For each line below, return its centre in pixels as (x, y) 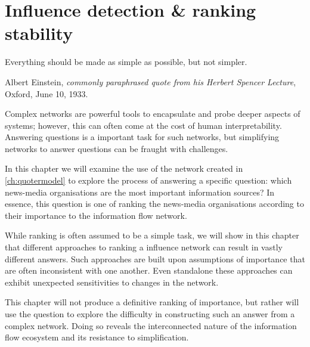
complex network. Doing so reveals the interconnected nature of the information (151, 325)
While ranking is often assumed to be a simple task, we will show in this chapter (152, 235)
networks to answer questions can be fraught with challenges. (117, 148)
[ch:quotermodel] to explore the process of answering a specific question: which (148, 180)
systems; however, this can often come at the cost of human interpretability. (143, 125)
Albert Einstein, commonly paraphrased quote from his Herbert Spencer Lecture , (151, 81)
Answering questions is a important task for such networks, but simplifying (142, 137)
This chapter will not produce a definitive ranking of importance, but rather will (152, 302)
